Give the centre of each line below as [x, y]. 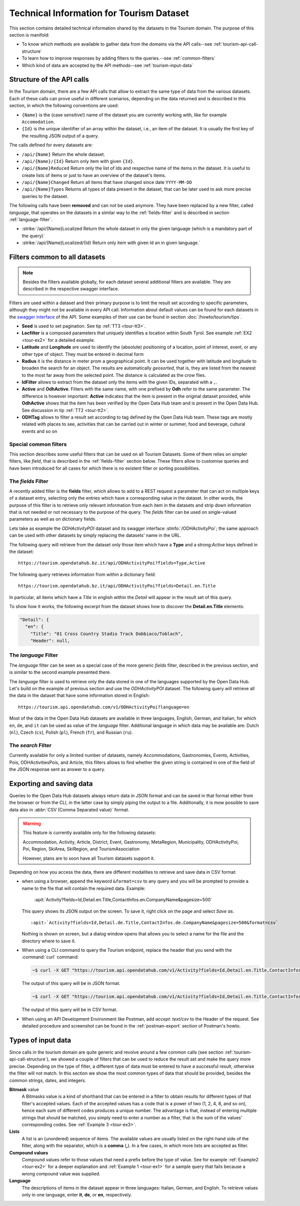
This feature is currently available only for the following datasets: [89, 833]
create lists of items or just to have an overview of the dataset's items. [94, 175]
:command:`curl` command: [50, 957]
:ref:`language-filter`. [31, 220]
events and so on [39, 431]
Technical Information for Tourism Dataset [99, 13]
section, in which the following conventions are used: [64, 106]
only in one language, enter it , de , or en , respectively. [77, 1194]
